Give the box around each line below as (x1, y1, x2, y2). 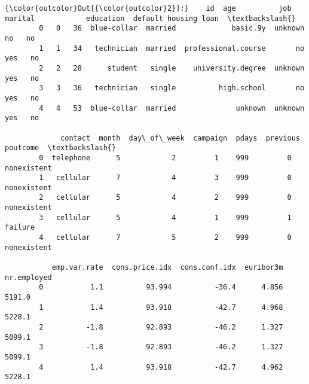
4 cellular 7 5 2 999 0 (39, 233, 292, 242)
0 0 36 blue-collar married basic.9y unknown (39, 24, 305, 33)
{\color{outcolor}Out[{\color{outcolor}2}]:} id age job (5, 4, 292, 13)
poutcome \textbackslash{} (5, 144, 117, 153)
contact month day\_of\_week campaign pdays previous (60, 133, 300, 142)
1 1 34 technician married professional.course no (39, 44, 305, 53)
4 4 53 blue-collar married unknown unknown (39, 103, 305, 112)
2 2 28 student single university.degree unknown (39, 63, 305, 72)
